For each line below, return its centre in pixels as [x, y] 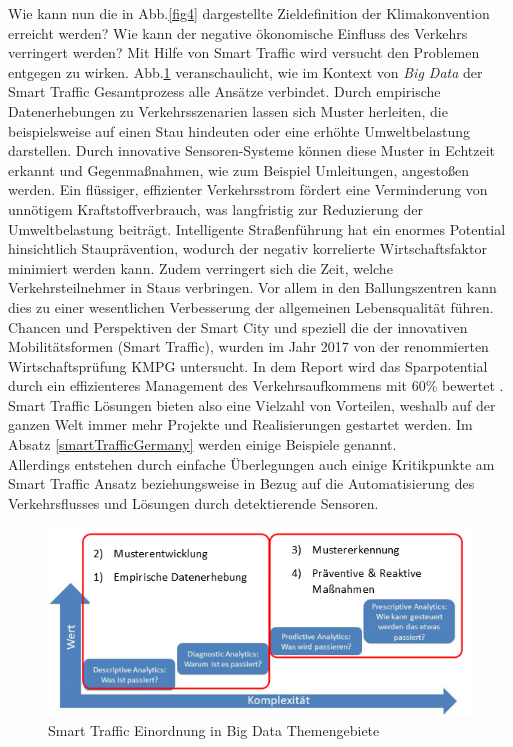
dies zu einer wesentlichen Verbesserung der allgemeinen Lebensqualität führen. [251, 306]
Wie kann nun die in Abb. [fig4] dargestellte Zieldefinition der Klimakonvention [249, 13]
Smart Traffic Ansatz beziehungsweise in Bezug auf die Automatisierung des [241, 483]
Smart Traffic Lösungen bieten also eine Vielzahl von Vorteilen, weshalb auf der [252, 404]
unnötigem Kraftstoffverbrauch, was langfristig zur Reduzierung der [215, 208]
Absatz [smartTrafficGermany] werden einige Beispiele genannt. [202, 444]
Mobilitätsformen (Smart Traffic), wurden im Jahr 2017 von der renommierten [248, 346]
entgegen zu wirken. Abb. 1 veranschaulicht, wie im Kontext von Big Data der [245, 71]
